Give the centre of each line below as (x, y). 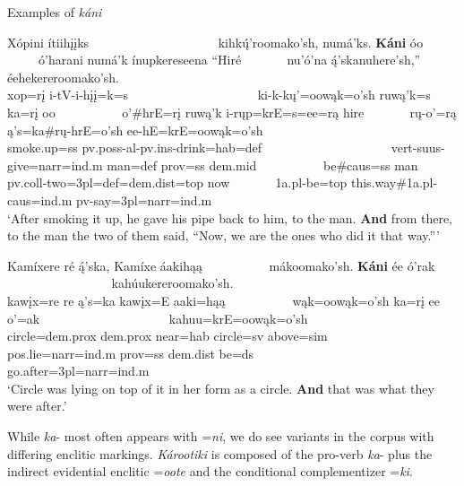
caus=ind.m (40, 200)
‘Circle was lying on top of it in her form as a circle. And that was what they (221, 388)
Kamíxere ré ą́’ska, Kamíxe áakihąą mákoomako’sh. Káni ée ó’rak (221, 265)
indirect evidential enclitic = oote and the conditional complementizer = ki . (210, 471)
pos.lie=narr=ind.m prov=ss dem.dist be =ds (131, 353)
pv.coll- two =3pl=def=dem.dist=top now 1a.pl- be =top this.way (202, 182)
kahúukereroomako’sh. (172, 283)
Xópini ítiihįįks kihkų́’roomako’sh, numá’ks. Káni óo (215, 42)
